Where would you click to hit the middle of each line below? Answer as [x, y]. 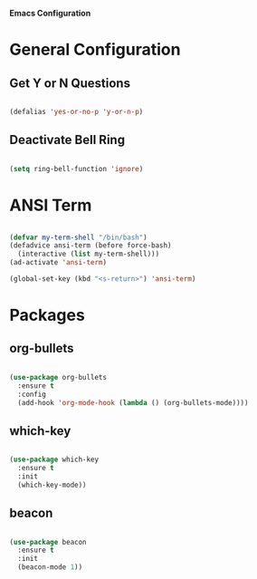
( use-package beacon [48, 542]
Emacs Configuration [50, 13]
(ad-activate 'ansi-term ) [58, 263]
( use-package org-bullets [58, 377]
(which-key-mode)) [52, 485]
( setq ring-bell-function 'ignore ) [76, 169]
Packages [48, 315]
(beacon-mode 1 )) [50, 567]
